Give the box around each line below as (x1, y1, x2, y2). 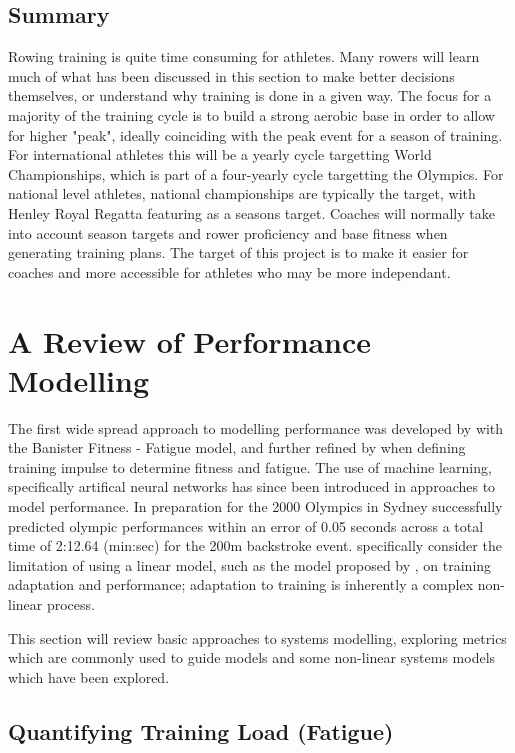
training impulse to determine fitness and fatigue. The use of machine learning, (8, 456, 492, 477)
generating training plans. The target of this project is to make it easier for (8, 242, 469, 263)
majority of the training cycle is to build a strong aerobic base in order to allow (8, 104, 495, 125)
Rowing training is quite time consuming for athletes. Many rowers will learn (8, 46, 480, 67)
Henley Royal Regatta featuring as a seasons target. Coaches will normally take (8, 202, 495, 223)
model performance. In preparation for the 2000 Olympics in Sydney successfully (8, 496, 503, 517)
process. (46, 593, 95, 614)
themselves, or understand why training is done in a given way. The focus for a (8, 85, 492, 106)
